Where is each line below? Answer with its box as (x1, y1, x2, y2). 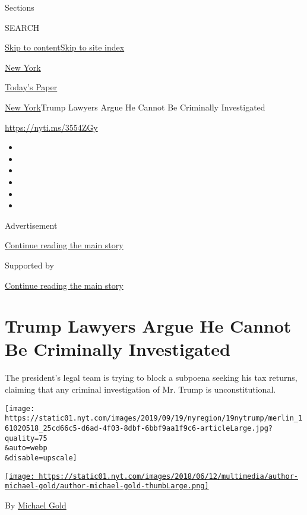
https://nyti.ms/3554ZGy (5, 121, 98, 133)
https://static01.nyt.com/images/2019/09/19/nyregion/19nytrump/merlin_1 (5, 414, 303, 423)
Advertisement (5, 219, 58, 231)
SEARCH (5, 21, 40, 33)
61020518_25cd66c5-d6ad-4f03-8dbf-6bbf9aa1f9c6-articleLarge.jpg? (5, 424, 273, 432)
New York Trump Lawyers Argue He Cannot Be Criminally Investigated (5, 100, 265, 113)
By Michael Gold (5, 498, 67, 511)
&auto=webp (5, 444, 48, 453)
